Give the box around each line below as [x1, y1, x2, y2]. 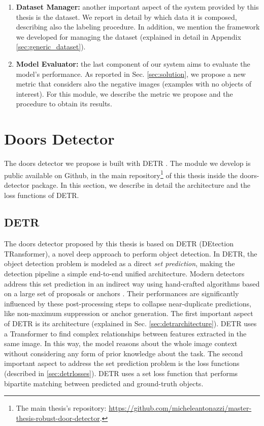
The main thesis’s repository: [16, 403, 107, 413]
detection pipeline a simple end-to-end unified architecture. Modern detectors [4, 268, 245, 279]
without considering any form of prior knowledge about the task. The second [4, 348, 243, 358]
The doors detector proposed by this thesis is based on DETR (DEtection [4, 238, 234, 249]
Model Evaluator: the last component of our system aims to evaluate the [16, 58, 250, 69]
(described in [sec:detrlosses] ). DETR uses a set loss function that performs [4, 368, 238, 379]
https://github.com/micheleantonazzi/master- [109, 403, 252, 413]
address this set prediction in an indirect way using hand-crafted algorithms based [4, 278, 260, 289]
